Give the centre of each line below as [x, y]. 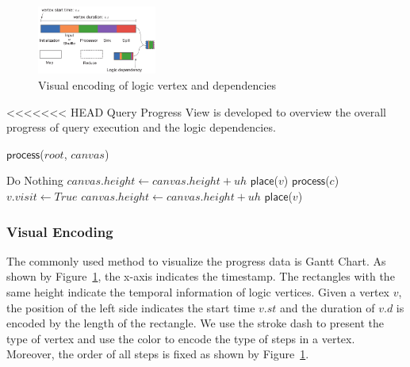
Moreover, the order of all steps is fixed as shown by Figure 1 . [158, 354]
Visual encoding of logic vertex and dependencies [157, 85]
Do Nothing [35, 180]
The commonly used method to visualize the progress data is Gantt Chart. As [196, 260]
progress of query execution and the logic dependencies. [141, 127]
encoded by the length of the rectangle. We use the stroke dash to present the [195, 323]
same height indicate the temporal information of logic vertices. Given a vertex [198, 292]
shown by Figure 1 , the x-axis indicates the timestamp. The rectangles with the [201, 276]
